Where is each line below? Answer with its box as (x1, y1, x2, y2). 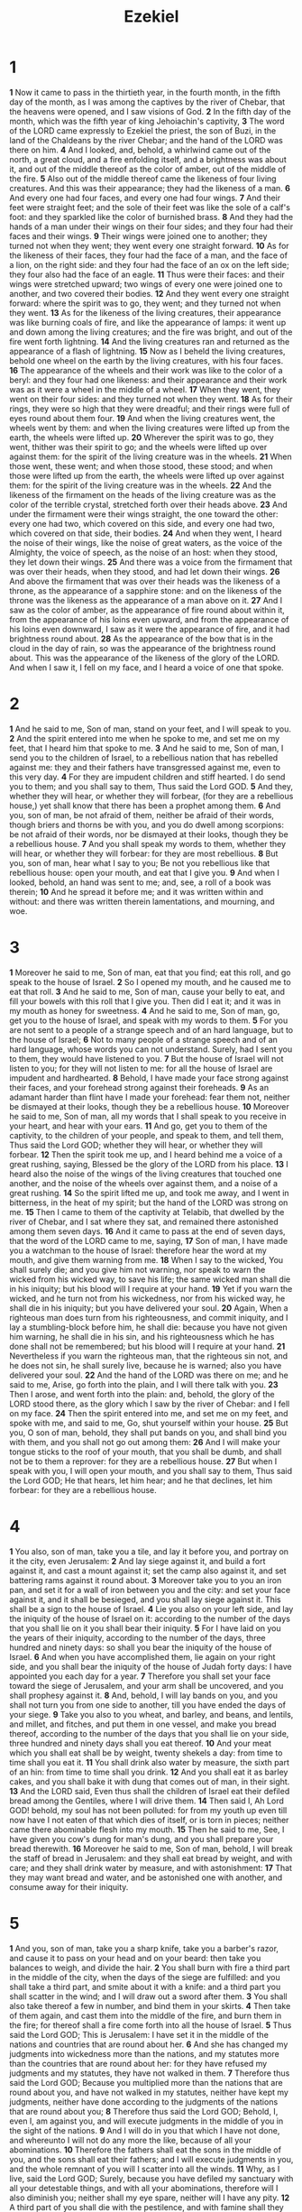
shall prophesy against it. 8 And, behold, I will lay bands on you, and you (9, 1690, 278, 1700)
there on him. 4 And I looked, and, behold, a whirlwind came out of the (9, 144, 272, 155)
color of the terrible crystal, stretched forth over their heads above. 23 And (9, 499, 288, 510)
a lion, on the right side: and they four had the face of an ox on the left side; (9, 259, 290, 270)
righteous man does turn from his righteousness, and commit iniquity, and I (9, 1312, 288, 1323)
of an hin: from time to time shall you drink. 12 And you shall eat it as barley (9, 1766, 288, 1777)
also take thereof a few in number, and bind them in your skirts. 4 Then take (9, 2000, 291, 2011)
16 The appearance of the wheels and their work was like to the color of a (9, 364, 283, 375)
